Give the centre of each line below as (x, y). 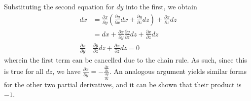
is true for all (24, 71)
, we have (67, 71)
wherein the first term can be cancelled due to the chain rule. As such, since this (125, 59)
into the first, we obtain (161, 6)
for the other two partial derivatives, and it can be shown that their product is (123, 84)
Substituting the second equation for (59, 6)
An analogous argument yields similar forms (180, 71)
